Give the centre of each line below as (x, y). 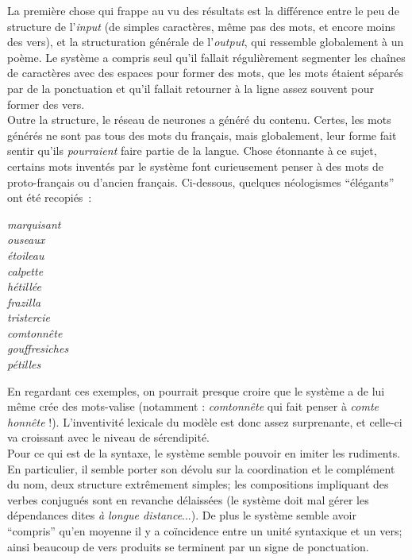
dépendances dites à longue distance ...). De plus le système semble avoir (182, 515)
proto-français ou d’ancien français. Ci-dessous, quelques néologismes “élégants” (201, 182)
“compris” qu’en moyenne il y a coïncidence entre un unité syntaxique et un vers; (205, 531)
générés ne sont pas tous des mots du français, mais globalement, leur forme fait (202, 135)
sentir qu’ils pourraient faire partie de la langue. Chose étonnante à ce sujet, (192, 151)
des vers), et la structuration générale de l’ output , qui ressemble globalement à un (206, 42)
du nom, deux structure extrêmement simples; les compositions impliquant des (198, 484)
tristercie (29, 317)
